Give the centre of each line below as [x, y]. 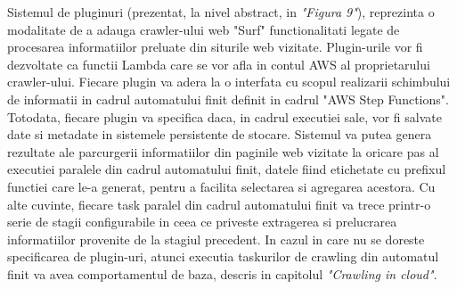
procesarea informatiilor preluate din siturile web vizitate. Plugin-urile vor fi [215, 47]
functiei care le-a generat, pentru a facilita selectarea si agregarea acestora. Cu [221, 186]
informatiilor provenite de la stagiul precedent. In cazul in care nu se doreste [216, 239]
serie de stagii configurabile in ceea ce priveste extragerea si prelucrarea [202, 222]
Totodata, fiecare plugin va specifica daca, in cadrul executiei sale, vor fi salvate [224, 116]
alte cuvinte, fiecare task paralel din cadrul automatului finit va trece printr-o [219, 204]
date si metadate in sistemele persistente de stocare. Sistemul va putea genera [220, 134]
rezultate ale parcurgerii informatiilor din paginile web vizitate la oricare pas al [223, 151]
